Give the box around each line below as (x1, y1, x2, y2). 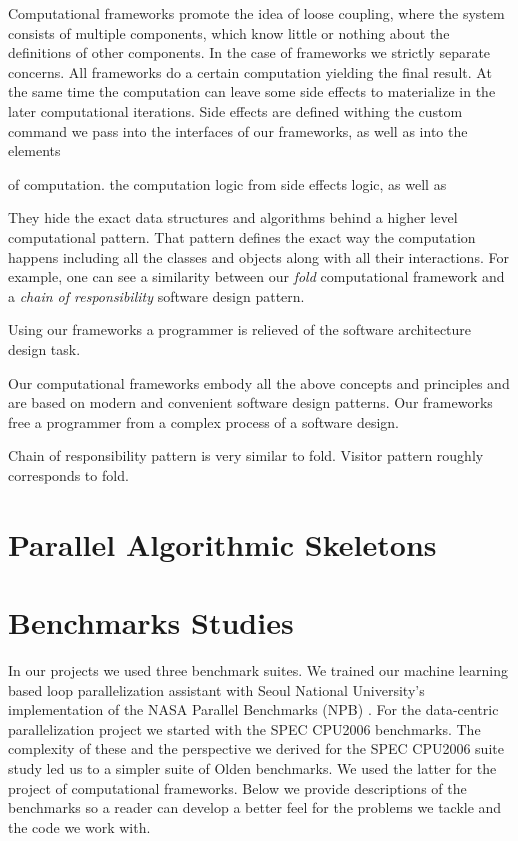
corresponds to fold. (8, 464, 129, 485)
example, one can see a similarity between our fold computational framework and (8, 266, 505, 287)
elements (8, 140, 61, 161)
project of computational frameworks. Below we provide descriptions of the (8, 777, 467, 798)
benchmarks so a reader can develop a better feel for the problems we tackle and (8, 797, 502, 818)
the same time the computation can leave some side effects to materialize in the (8, 81, 496, 102)
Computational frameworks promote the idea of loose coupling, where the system (8, 3, 505, 23)
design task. (8, 338, 81, 359)
